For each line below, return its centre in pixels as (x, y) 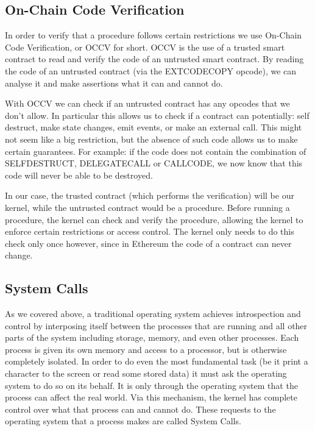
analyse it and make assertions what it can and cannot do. (114, 83)
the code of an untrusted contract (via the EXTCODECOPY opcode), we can (151, 70)
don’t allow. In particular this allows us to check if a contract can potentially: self (157, 115)
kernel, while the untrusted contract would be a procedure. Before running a (147, 207)
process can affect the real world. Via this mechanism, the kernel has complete (151, 397)
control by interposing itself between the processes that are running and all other (156, 325)
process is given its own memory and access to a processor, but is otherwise (146, 349)
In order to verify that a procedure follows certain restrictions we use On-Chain (154, 35)
